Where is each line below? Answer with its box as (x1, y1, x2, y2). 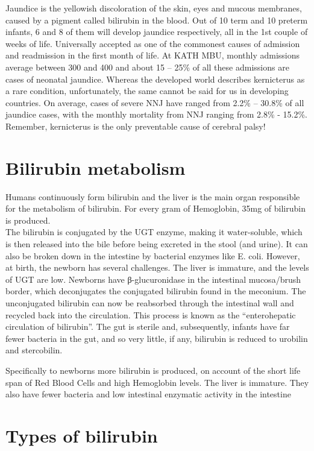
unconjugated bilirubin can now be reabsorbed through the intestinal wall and (5, 297, 294, 309)
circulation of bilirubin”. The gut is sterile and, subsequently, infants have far (5, 320, 290, 333)
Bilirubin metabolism (5, 155, 186, 180)
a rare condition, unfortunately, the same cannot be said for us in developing (5, 84, 289, 97)
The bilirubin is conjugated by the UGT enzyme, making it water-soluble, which (5, 225, 303, 238)
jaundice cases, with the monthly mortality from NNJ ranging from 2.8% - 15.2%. (5, 108, 308, 121)
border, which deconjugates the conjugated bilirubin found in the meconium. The (5, 285, 306, 297)
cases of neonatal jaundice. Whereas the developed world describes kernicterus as (5, 72, 305, 85)
